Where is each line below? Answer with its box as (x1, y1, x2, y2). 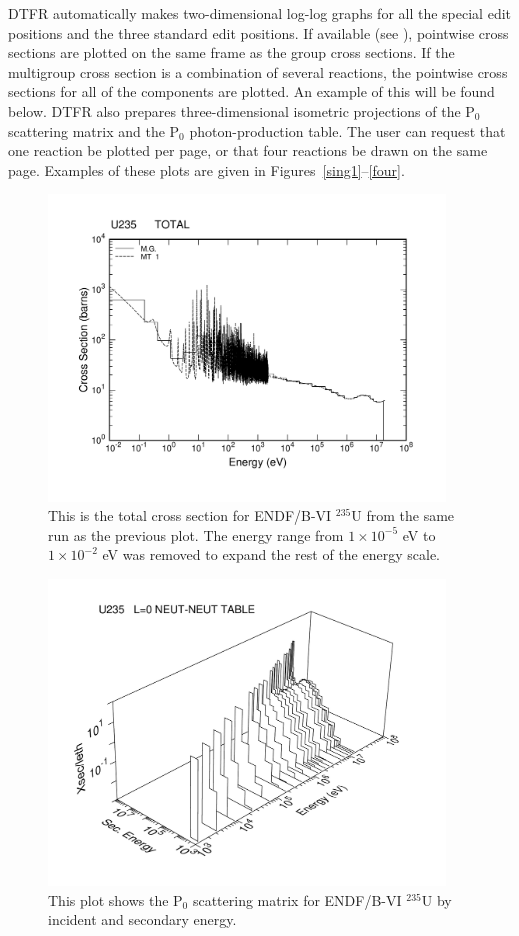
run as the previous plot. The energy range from (48, 524, 344, 545)
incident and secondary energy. (48, 909, 237, 930)
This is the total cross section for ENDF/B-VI (48, 505, 332, 526)
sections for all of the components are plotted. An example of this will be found (8, 81, 495, 102)
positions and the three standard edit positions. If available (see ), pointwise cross (8, 22, 509, 43)
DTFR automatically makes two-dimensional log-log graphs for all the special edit (8, 3, 512, 23)
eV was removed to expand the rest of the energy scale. (102, 544, 440, 565)
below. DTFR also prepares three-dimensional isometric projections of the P (8, 100, 475, 121)
